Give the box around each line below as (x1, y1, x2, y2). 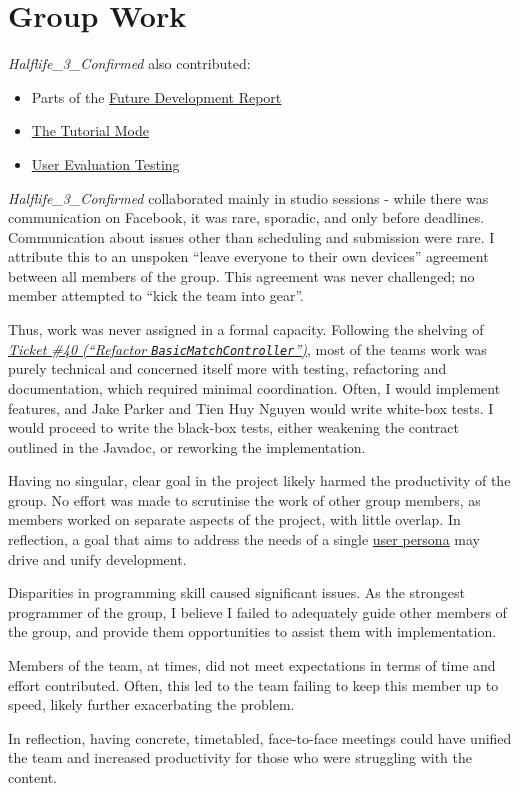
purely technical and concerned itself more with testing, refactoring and (8, 358, 447, 379)
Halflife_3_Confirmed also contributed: (8, 53, 251, 74)
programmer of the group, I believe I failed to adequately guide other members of (8, 601, 507, 622)
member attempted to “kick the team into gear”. (8, 285, 304, 306)
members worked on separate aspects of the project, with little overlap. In (8, 509, 461, 530)
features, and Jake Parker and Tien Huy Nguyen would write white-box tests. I (8, 397, 494, 418)
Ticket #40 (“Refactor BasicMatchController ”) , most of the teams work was (8, 338, 487, 359)
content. (8, 767, 57, 787)
